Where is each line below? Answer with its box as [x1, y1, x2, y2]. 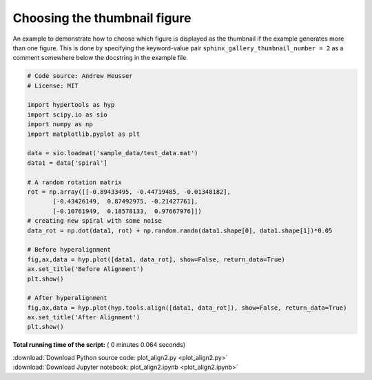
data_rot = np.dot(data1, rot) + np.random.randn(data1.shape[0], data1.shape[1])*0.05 [27, 226, 333, 234]
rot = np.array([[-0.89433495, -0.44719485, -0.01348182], [27, 188, 231, 196]
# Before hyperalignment [27, 246, 112, 254]
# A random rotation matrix [27, 178, 122, 186]
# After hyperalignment [27, 294, 108, 302]
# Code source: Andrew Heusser [27, 72, 134, 80]
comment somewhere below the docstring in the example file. [12, 54, 189, 62]
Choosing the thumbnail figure [12, 10, 192, 26]
